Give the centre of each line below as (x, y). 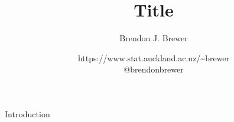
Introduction (27, 113)
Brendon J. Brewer (154, 38)
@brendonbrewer (154, 69)
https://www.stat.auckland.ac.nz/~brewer (154, 57)
